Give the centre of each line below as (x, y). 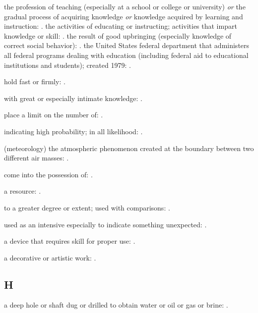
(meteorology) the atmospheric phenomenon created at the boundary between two (129, 148)
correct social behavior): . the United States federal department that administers (127, 45)
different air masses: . (36, 158)
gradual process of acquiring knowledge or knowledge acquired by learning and (124, 16)
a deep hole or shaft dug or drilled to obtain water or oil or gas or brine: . (116, 305)
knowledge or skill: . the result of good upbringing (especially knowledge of (118, 35)
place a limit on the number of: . (54, 115)
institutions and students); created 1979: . (67, 65)
